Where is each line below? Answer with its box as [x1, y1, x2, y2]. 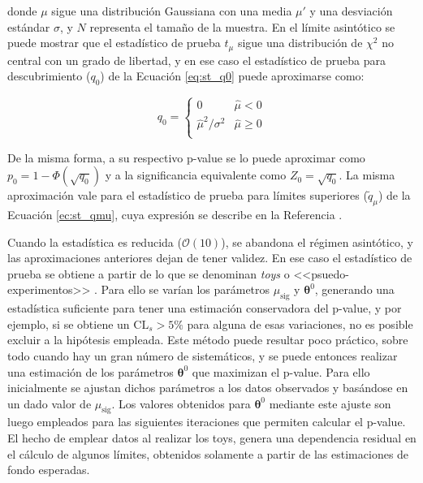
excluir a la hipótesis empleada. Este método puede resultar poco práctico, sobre [7, 331, 408, 348]
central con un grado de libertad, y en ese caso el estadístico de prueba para [7, 51, 386, 68]
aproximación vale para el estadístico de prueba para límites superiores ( [7, 187, 368, 204]
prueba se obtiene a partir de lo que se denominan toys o [7, 265, 290, 282]
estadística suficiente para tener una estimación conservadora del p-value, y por [7, 300, 402, 317]
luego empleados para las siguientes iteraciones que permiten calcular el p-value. [7, 413, 406, 430]
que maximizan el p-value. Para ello [192, 363, 370, 380]
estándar [7, 18, 50, 35]
